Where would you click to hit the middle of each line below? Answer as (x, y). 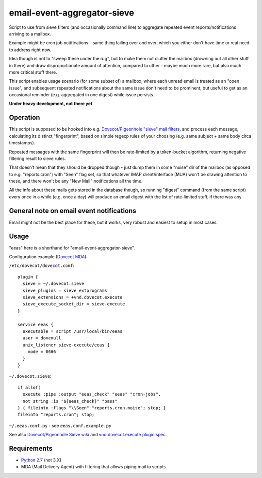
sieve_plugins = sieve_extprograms (65, 290)
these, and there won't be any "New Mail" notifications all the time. (76, 181)
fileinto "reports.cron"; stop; (56, 415)
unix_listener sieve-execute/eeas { (66, 345)
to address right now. (30, 50)
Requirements (31, 448)
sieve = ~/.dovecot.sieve (53, 284)
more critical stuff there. (33, 72)
